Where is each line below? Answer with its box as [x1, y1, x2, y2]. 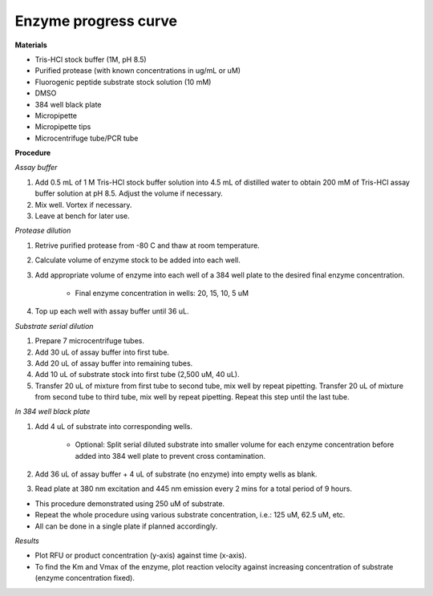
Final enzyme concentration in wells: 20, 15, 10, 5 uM [75, 288, 249, 298]
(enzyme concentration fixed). [34, 574, 136, 583]
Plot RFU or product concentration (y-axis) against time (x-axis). [34, 550, 247, 561]
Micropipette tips [34, 122, 91, 132]
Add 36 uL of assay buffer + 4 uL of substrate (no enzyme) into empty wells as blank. [34, 469, 318, 479]
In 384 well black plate [14, 407, 91, 416]
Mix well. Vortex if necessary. [34, 200, 132, 209]
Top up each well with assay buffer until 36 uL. [34, 306, 189, 316]
